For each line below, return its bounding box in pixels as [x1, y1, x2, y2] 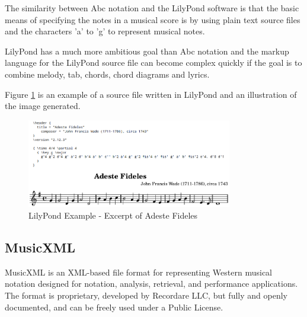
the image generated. [5, 100, 81, 112]
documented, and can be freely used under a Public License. [5, 300, 223, 313]
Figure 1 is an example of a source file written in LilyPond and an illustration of [5, 88, 297, 100]
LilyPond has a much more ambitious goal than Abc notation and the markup [5, 44, 289, 57]
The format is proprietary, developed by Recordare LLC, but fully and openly [5, 289, 287, 301]
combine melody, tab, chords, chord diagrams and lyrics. [5, 68, 210, 80]
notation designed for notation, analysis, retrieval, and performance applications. [5, 277, 298, 290]
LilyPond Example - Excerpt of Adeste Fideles [28, 209, 198, 222]
